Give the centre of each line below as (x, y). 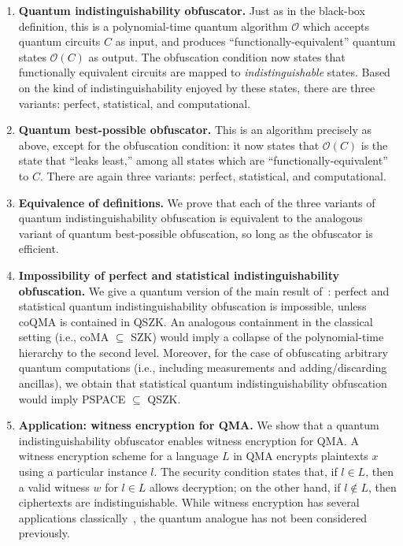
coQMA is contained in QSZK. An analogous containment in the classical (196, 321)
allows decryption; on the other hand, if (245, 487)
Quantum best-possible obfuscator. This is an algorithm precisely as (195, 130)
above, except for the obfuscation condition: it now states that (169, 145)
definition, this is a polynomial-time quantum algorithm (153, 26)
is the (374, 145)
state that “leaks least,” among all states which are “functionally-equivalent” (203, 160)
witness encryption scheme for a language (118, 456)
